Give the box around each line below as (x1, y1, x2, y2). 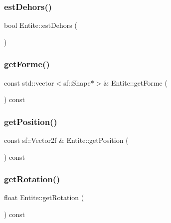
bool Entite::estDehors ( (4, 20, 77, 30)
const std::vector (4, 77, 54, 88)
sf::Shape (63, 77, 91, 88)
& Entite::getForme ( (103, 77, 168, 88)
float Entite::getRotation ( (4, 192, 84, 203)
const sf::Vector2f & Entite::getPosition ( (4, 135, 129, 145)
